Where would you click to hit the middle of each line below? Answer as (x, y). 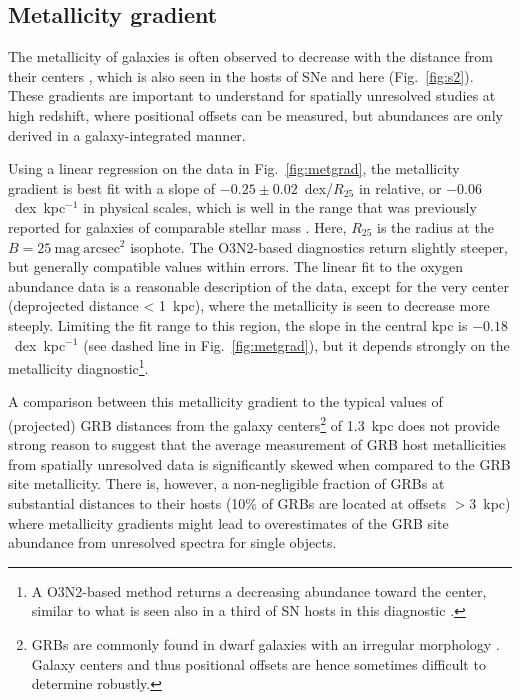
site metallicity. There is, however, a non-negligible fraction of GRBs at (226, 483)
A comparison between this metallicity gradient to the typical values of (225, 401)
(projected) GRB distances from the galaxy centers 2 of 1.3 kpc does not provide (254, 423)
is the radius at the (435, 226)
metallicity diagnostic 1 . (78, 366)
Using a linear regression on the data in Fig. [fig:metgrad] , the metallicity (234, 168)
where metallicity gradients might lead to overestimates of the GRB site (228, 522)
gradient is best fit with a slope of (112, 187)
